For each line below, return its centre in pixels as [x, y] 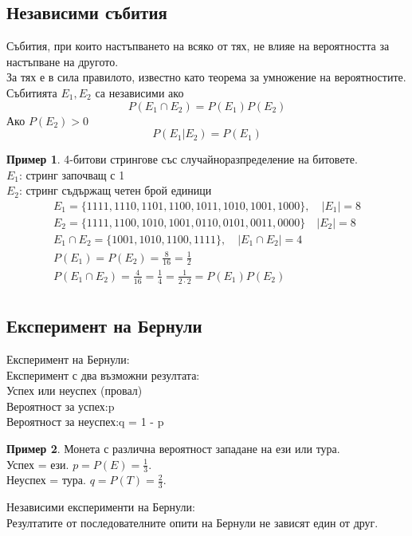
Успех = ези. [38, 464]
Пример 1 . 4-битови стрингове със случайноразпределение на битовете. [182, 159]
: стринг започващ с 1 [72, 174]
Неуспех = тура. [46, 480]
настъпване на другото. [63, 61]
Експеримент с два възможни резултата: [103, 374]
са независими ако [139, 92]
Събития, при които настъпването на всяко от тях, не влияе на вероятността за [198, 46]
